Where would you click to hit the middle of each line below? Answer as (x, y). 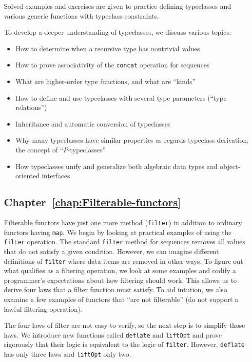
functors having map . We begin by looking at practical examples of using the (118, 232)
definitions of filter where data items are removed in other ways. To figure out (124, 261)
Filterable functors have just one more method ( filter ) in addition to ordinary (123, 222)
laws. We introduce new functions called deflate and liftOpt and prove (113, 334)
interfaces (56, 176)
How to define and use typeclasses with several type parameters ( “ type (121, 97)
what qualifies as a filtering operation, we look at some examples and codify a (120, 270)
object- (230, 166)
